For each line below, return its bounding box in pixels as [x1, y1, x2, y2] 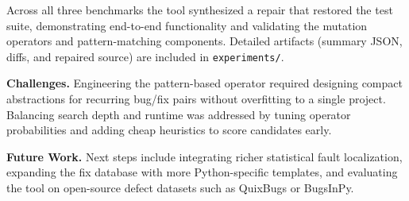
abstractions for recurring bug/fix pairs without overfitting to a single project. [6, 91, 386, 107]
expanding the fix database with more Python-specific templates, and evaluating [6, 164, 398, 180]
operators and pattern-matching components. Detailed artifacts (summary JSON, [6, 33, 403, 49]
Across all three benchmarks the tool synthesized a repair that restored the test [6, 2, 393, 17]
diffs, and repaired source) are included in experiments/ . [6, 48, 284, 64]
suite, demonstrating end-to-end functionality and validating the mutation [6, 17, 368, 33]
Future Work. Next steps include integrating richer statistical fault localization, [6, 148, 403, 164]
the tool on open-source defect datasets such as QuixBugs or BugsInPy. [6, 180, 354, 195]
